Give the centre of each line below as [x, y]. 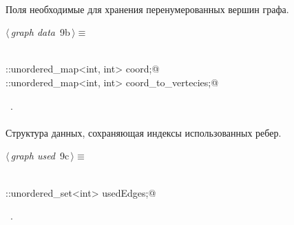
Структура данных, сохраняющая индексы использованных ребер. [144, 132]
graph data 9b [40, 32]
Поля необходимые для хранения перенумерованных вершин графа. [147, 9]
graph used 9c [40, 156]
